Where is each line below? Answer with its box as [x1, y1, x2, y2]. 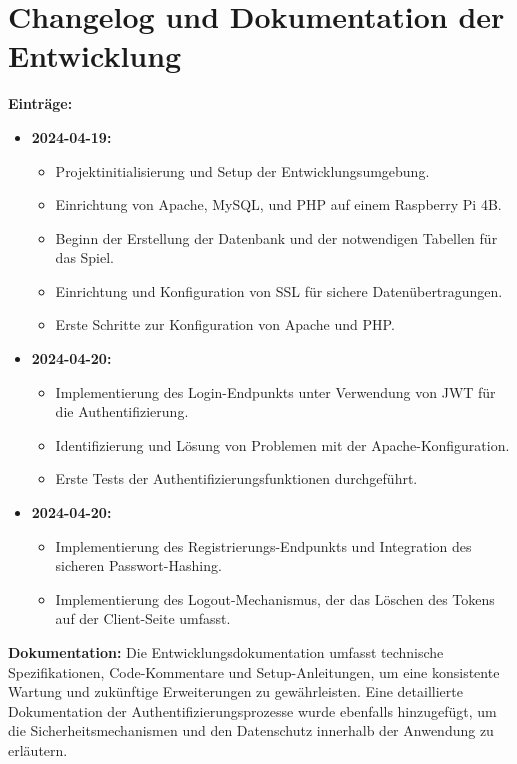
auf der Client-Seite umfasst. [55, 608, 231, 629]
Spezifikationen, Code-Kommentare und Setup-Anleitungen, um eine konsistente [8, 661, 500, 682]
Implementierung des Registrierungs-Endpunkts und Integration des [55, 535, 472, 556]
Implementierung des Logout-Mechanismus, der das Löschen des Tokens [55, 588, 495, 609]
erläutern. [8, 739, 68, 760]
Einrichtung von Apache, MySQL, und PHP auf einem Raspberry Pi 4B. [55, 194, 502, 215]
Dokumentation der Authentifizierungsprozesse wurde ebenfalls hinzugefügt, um [8, 700, 497, 721]
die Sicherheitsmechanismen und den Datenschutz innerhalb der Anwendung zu [8, 720, 494, 741]
